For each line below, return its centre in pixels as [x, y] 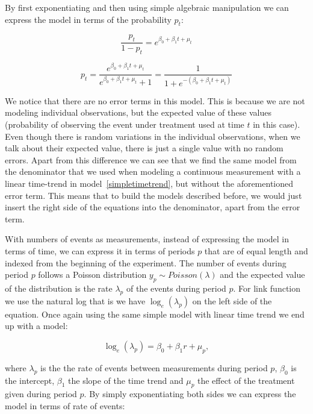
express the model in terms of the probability [88, 19]
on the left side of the [232, 300]
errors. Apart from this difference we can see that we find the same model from [151, 159]
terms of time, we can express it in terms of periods [100, 251]
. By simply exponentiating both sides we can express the [190, 394]
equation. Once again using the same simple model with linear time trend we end [155, 314]
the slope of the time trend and [126, 380]
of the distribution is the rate [59, 288]
